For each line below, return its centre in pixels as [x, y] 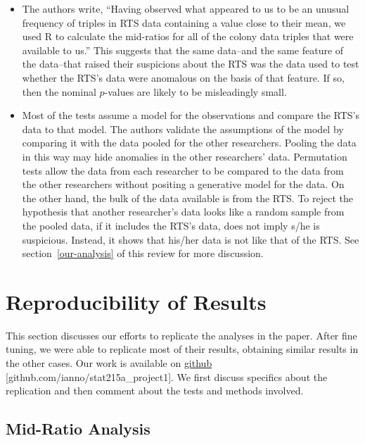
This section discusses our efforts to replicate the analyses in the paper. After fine [181, 335]
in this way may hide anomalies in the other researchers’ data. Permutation [185, 156]
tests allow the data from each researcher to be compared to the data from [183, 170]
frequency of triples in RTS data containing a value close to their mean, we [184, 22]
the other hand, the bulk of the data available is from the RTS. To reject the [187, 198]
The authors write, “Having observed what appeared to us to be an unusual [186, 8]
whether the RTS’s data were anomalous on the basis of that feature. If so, [183, 77]
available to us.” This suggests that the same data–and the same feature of [183, 50]
